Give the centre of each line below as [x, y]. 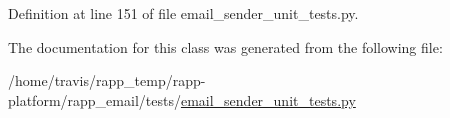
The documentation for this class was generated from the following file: [225, 46]
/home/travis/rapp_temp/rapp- [107, 80]
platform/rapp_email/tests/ [94, 99]
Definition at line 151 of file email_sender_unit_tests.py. [183, 13]
